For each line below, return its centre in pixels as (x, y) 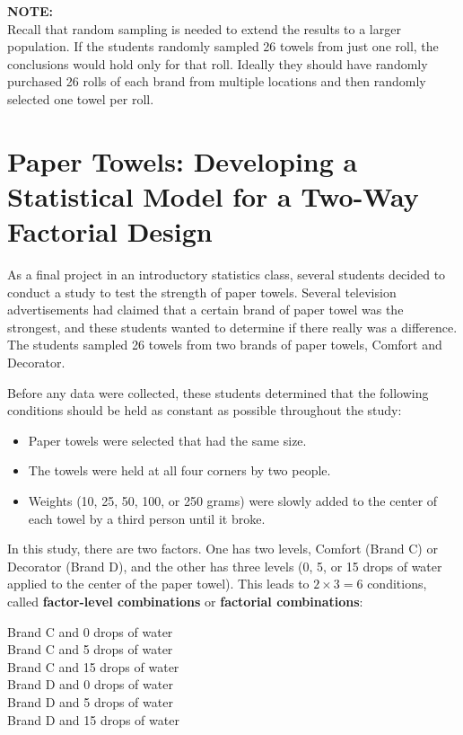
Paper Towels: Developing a (183, 160)
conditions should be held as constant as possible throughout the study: (205, 410)
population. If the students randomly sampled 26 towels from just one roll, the (223, 46)
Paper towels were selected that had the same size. (167, 440)
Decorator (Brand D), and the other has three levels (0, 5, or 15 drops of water (225, 566)
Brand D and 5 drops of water (90, 701)
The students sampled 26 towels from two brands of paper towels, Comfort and (225, 345)
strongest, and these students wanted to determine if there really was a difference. (232, 327)
